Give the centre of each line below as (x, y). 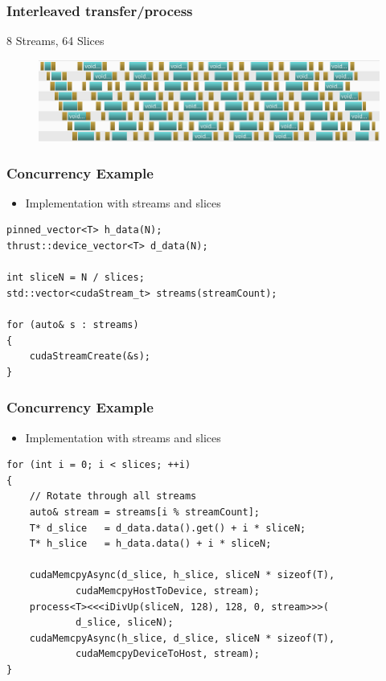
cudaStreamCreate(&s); (90, 357)
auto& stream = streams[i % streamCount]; (144, 512)
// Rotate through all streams (113, 496)
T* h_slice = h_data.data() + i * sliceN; (150, 544)
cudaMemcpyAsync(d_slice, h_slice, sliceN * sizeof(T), (182, 575)
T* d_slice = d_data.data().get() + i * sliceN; (168, 528)
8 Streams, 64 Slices (55, 41)
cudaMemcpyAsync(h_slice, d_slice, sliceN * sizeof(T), (182, 638)
